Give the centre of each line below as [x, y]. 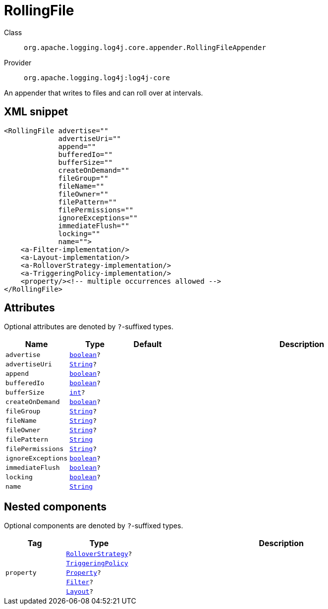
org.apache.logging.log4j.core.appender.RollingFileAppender [145, 47]
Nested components [55, 507]
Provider [18, 62]
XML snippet [36, 112]
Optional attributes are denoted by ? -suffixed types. [89, 327]
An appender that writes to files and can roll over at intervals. [104, 93]
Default [148, 344]
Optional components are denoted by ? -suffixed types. [94, 526]
